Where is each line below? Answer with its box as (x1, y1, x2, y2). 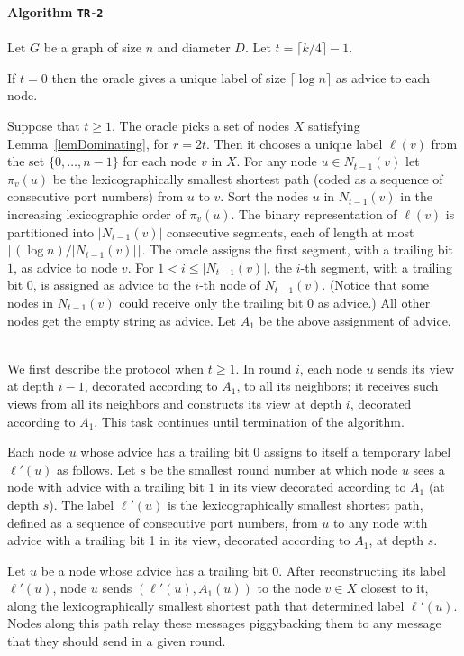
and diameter (157, 38, 231, 57)
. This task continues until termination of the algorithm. (94, 411, 405, 430)
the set (7, 152, 45, 171)
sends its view (378, 358, 455, 377)
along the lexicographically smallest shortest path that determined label (7, 596, 405, 614)
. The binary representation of (231, 205, 397, 223)
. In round (235, 358, 292, 377)
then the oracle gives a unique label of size (51, 68, 286, 87)
